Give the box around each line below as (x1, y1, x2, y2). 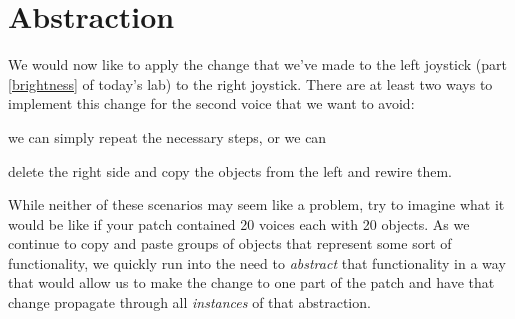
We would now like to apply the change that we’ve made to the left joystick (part (8, 54, 508, 75)
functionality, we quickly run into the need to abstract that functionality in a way (8, 252, 506, 273)
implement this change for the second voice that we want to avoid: (8, 93, 415, 114)
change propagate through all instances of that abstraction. (8, 292, 371, 313)
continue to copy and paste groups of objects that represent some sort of (8, 233, 452, 254)
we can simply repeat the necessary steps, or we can (8, 126, 327, 147)
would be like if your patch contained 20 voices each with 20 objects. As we (8, 213, 470, 234)
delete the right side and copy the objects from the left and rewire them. (8, 160, 453, 181)
